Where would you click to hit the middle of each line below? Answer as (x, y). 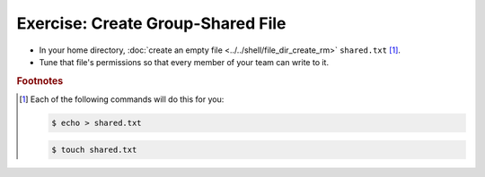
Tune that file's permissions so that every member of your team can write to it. (184, 62)
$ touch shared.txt (94, 149)
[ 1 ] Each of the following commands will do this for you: (122, 99)
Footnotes (40, 80)
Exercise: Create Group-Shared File (151, 23)
